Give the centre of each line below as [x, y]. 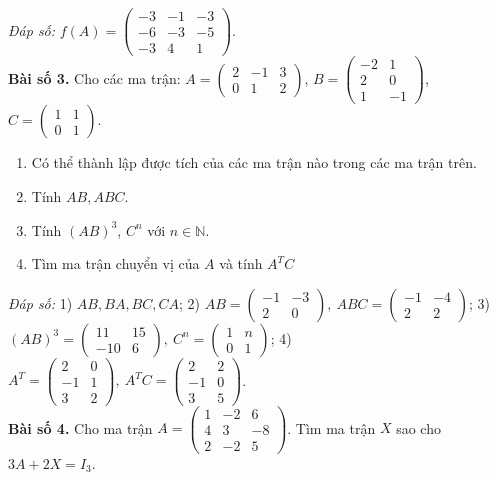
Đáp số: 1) [40, 302]
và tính [241, 263]
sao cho [418, 427]
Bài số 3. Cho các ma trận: [94, 77]
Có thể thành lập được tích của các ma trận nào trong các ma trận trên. [254, 162]
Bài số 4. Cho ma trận [80, 427]
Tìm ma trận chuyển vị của [115, 263]
